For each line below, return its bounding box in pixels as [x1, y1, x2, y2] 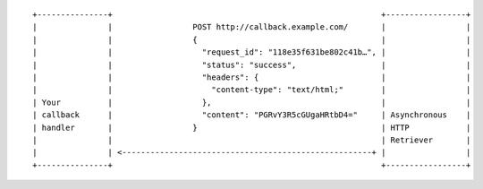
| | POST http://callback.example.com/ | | [32, 22, 471, 32]
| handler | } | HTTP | [32, 122, 471, 133]
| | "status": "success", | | [32, 59, 471, 70]
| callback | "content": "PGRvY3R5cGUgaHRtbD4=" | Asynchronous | [32, 110, 471, 120]
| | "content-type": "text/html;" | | [32, 85, 471, 95]
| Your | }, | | [32, 97, 471, 107]
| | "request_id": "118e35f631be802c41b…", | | [32, 47, 471, 57]
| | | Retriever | [32, 134, 471, 145]
